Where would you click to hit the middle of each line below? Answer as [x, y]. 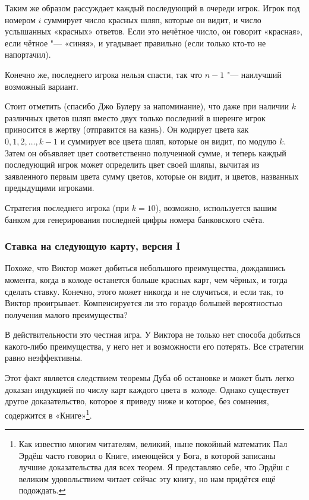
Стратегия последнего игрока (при [67, 207]
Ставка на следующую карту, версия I [93, 246]
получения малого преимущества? [66, 314]
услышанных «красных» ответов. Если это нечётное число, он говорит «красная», [154, 31]
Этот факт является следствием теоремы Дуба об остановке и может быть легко [150, 378]
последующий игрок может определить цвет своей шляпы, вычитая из [132, 164]
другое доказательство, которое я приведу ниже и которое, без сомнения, [137, 401]
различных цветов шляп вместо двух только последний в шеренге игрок [135, 117]
